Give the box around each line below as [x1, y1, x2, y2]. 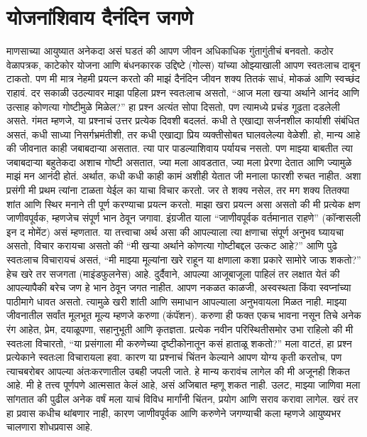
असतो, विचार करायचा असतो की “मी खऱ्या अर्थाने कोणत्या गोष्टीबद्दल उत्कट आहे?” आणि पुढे [6, 238, 337, 253]
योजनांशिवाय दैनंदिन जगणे [6, 2, 193, 31]
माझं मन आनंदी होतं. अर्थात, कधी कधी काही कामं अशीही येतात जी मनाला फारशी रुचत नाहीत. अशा [6, 168, 361, 183]
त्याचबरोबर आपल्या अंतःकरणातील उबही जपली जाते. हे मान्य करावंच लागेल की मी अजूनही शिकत [6, 363, 350, 378]
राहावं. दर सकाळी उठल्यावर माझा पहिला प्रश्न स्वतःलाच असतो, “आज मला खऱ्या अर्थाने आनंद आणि [6, 85, 360, 99]
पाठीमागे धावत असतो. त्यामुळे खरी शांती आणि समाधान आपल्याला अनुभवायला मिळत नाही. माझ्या [6, 293, 347, 308]
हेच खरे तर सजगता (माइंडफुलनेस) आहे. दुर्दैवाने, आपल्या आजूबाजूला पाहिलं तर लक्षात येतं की [6, 266, 340, 281]
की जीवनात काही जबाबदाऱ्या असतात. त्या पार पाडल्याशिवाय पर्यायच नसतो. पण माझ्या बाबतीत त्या [6, 141, 353, 156]
